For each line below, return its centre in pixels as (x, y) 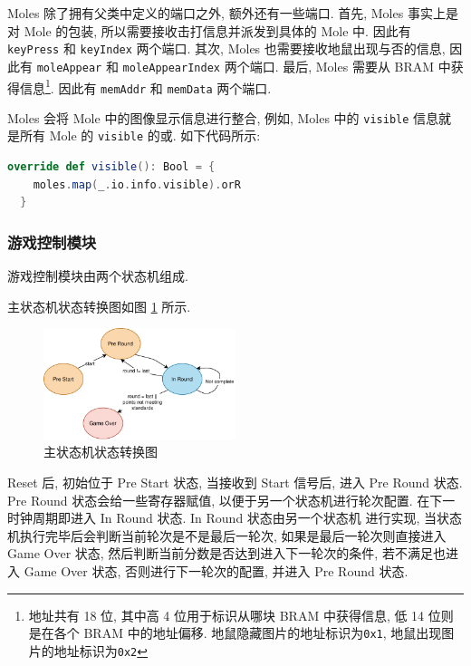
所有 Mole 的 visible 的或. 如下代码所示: (140, 135)
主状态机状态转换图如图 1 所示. (99, 306)
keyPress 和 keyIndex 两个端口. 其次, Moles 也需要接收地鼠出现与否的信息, (226, 48)
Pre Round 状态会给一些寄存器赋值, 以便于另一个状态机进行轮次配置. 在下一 (231, 500)
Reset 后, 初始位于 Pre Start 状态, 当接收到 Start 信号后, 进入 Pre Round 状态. (235, 482)
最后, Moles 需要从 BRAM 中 (367, 66)
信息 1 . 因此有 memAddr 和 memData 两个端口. (145, 86)
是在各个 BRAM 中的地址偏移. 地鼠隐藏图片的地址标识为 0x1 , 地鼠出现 (235, 633)
